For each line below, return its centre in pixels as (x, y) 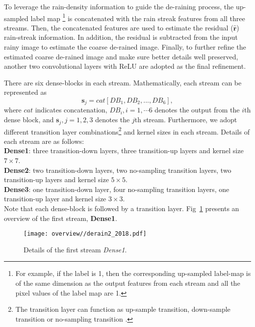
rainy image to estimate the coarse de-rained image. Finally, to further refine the (125, 47)
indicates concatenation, (71, 110)
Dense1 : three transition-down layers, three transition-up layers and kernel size (124, 150)
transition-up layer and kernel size (55, 199)
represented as (25, 92)
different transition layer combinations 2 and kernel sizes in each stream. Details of (127, 131)
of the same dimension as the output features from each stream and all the (128, 283)
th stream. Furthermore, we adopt (186, 120)
